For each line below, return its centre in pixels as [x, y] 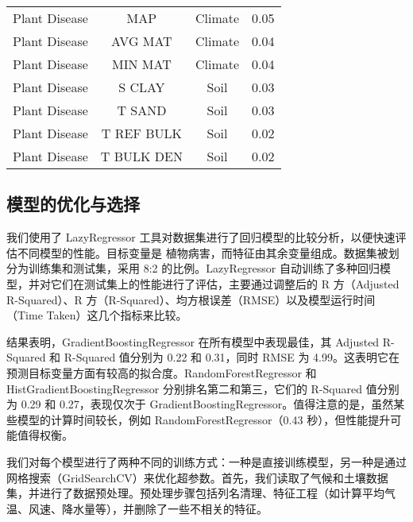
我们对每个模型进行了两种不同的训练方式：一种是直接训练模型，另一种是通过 [206, 461]
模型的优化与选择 [73, 204]
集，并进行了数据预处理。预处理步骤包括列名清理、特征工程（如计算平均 [195, 493]
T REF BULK [141, 133]
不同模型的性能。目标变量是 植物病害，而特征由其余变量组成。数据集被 [203, 252]
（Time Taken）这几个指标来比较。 [97, 315]
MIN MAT [142, 64]
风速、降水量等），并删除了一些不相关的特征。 [148, 508]
